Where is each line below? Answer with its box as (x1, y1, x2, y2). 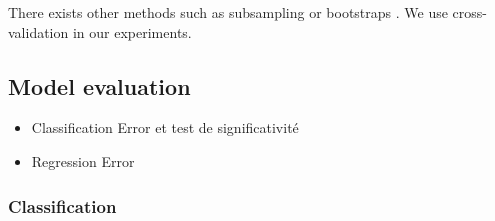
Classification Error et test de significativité (31, 117, 299, 138)
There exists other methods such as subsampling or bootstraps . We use (8, 2, 448, 22)
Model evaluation (8, 70, 191, 101)
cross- (452, 2, 488, 22)
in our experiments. (72, 21, 192, 42)
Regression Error (31, 150, 135, 171)
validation (8, 21, 69, 42)
